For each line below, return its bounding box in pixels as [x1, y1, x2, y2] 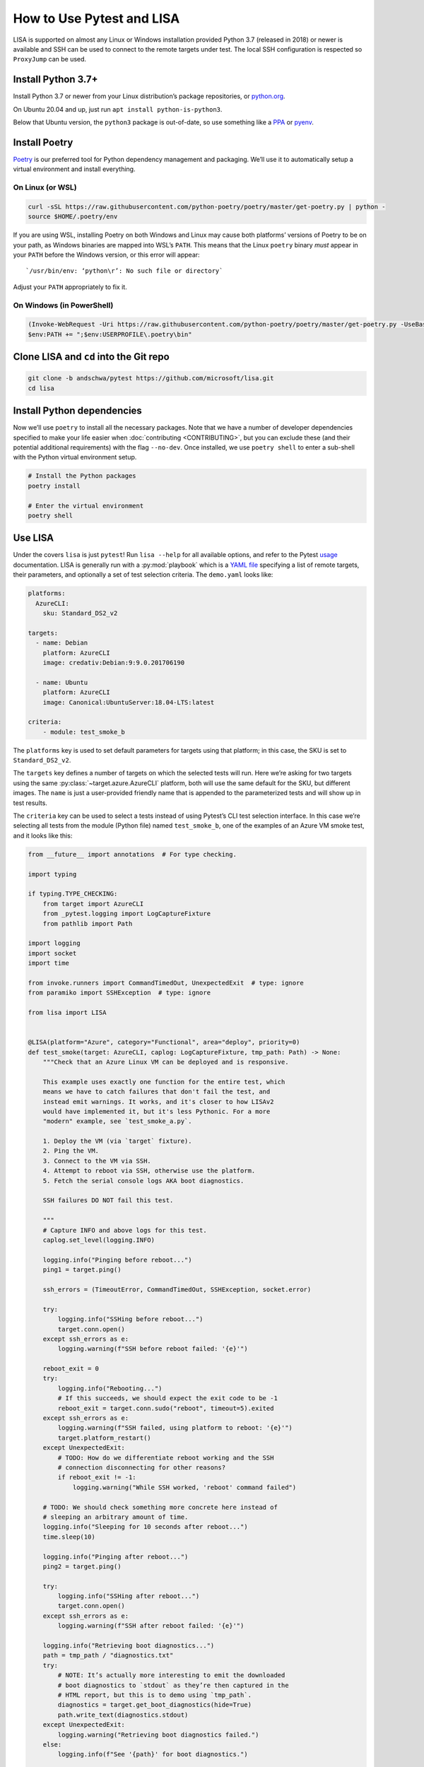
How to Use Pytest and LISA [13, 11, 180, 26]
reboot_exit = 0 [42, 1365, 99, 1373]
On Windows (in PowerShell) [13, 300, 114, 310]
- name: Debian [35, 639, 88, 647]
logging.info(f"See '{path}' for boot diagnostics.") [57, 1750, 248, 1759]
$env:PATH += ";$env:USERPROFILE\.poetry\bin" [28, 330, 192, 339]
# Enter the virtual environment [28, 502, 144, 510]
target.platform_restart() [57, 1433, 151, 1442]
